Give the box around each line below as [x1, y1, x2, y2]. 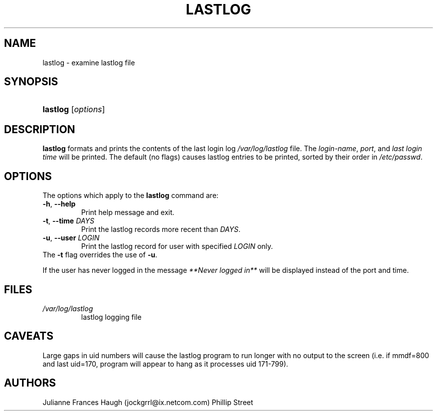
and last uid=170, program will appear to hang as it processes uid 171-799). [42, 359, 288, 368]
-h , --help [42, 200, 76, 208]
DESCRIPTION [4, 123, 75, 136]
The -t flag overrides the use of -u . [42, 250, 158, 259]
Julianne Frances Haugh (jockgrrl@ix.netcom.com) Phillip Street [42, 398, 253, 407]
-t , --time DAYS [42, 216, 94, 225]
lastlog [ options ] [42, 104, 105, 115]
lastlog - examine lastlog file [42, 58, 135, 67]
